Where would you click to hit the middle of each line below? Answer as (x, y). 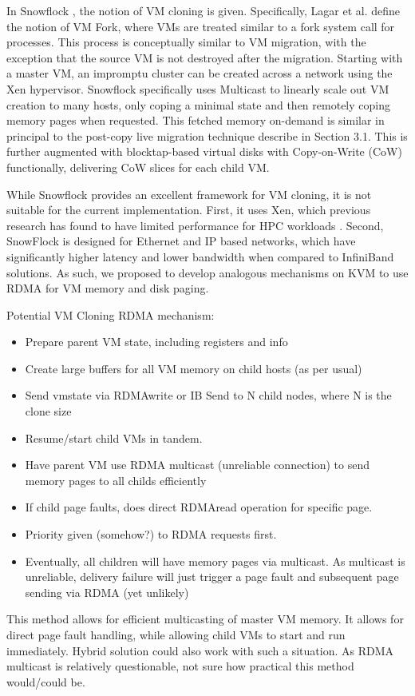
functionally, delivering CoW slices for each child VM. (138, 167)
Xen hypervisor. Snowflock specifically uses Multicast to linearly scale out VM (198, 88)
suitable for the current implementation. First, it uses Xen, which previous (189, 210)
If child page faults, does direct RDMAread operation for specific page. (199, 507)
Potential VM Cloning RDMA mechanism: (111, 314)
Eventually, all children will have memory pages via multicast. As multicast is (215, 561)
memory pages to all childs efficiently (116, 480)
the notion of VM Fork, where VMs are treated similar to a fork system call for (201, 26)
